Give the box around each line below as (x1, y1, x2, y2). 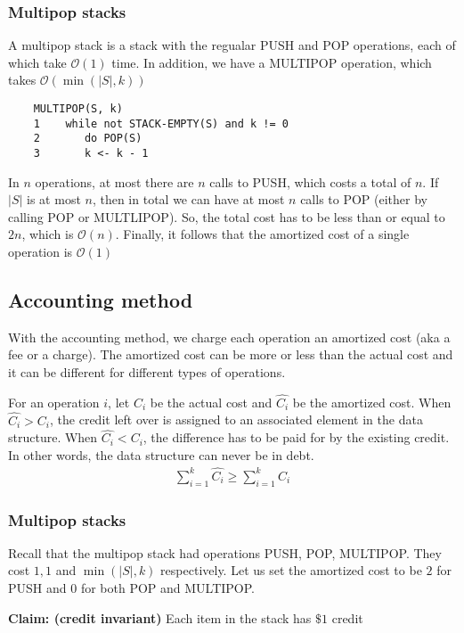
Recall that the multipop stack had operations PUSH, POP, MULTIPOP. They (8, 543, 442, 562)
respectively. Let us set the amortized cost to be (160, 561, 422, 580)
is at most (27, 190, 81, 209)
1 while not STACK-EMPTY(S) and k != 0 (33, 117, 289, 130)
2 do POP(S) (33, 132, 142, 145)
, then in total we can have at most (92, 190, 285, 209)
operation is (8, 243, 73, 260)
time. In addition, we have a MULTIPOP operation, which (111, 53, 432, 71)
